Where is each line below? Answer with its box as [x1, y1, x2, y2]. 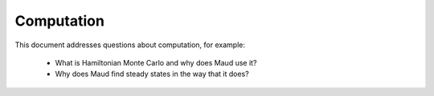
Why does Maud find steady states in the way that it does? [55, 69, 249, 79]
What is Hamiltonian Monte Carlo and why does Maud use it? [55, 58, 257, 67]
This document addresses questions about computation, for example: [14, 40, 245, 50]
